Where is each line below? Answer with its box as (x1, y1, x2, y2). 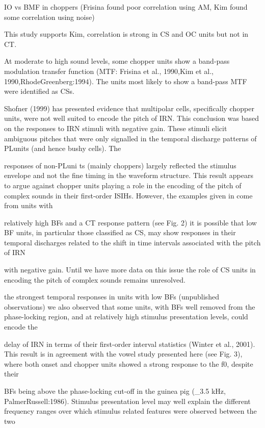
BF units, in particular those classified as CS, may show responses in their (4, 227, 236, 238)
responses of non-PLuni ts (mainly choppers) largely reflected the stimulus (4, 160, 236, 170)
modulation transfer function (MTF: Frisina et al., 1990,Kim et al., (4, 65, 214, 76)
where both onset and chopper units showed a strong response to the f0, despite (4, 358, 253, 369)
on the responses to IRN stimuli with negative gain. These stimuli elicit (4, 122, 227, 133)
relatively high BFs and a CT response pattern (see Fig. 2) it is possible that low (4, 217, 257, 228)
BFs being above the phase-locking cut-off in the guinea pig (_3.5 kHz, (4, 386, 226, 396)
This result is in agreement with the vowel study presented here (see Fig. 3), (4, 348, 243, 359)
